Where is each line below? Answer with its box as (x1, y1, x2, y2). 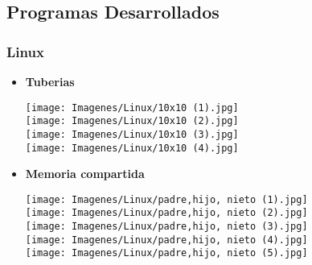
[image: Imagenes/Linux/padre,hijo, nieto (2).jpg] (25, 207, 308, 219)
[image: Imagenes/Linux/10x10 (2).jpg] (25, 115, 239, 127)
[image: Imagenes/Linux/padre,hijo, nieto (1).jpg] (25, 193, 308, 205)
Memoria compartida (25, 165, 145, 182)
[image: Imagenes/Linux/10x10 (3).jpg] (25, 128, 239, 140)
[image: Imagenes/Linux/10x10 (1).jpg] (25, 101, 239, 114)
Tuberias (25, 73, 75, 89)
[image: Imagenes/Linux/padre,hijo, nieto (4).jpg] (25, 234, 308, 246)
